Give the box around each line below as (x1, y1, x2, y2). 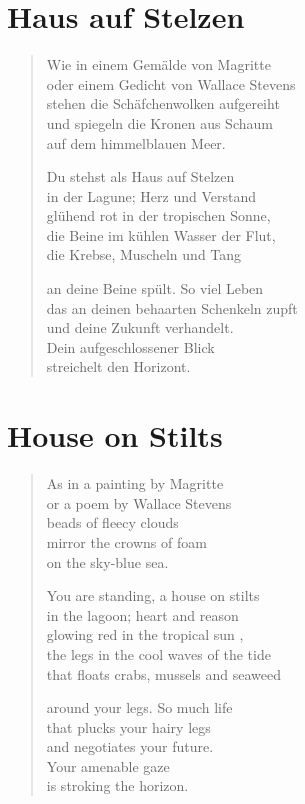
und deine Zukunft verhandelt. (46, 317, 234, 338)
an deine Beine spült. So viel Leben (46, 278, 264, 299)
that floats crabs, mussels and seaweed (46, 663, 281, 684)
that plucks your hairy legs (46, 716, 211, 737)
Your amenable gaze (46, 755, 170, 776)
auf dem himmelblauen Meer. (46, 132, 226, 153)
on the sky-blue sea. (46, 551, 169, 572)
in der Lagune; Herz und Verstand (46, 185, 257, 206)
